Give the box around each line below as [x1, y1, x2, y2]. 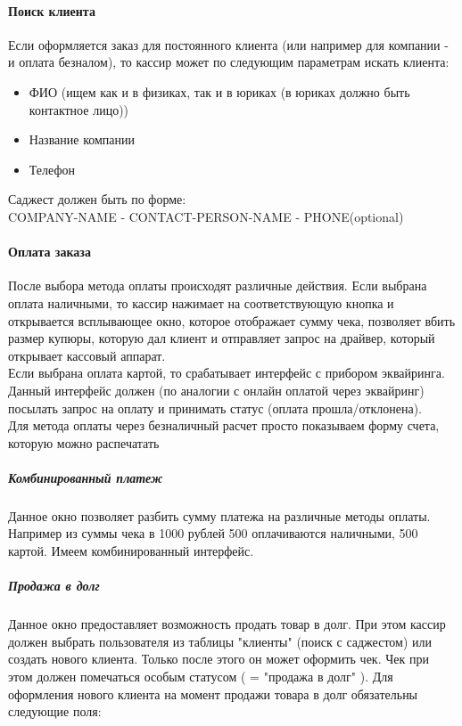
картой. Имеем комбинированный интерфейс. [8, 542, 254, 560]
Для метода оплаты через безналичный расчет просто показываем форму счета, [8, 416, 440, 435]
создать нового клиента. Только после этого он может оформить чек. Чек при [8, 649, 429, 668]
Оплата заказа [8, 242, 91, 261]
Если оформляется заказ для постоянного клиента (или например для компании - [8, 35, 449, 53]
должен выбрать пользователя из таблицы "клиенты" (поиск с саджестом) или [8, 632, 432, 650]
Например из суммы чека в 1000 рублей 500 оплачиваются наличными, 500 [8, 524, 418, 542]
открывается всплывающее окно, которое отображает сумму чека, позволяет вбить [8, 311, 456, 330]
